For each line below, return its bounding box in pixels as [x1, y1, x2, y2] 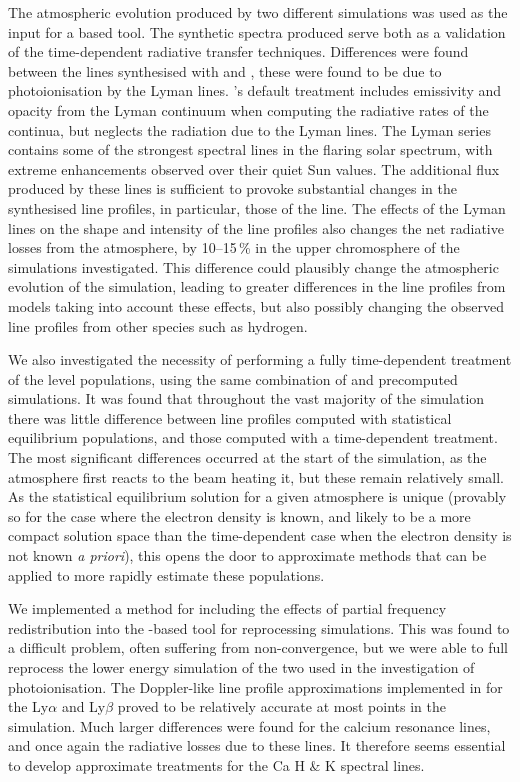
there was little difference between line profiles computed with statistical [8, 407, 452, 428]
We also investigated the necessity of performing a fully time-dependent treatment [8, 349, 512, 370]
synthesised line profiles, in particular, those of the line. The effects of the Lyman [8, 197, 506, 218]
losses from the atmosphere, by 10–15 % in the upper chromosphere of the [8, 237, 460, 258]
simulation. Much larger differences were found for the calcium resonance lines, [8, 715, 491, 736]
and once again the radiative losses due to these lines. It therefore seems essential [8, 735, 506, 756]
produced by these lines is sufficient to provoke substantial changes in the [8, 178, 457, 199]
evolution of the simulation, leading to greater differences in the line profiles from [8, 276, 506, 297]
